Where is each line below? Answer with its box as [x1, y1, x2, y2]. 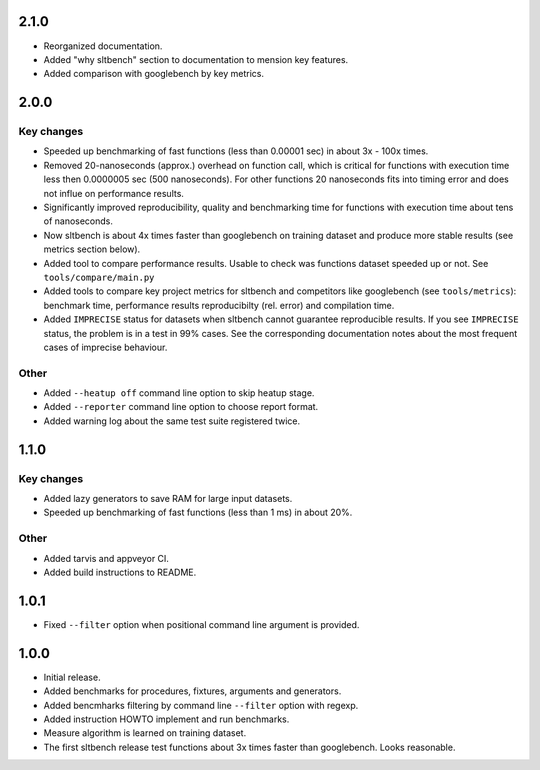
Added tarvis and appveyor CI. [43, 552, 170, 564]
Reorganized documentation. [43, 40, 163, 52]
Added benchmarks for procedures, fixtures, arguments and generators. [43, 685, 342, 697]
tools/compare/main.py [43, 271, 155, 283]
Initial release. [43, 671, 101, 683]
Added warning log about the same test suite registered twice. [43, 415, 301, 427]
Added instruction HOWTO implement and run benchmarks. [43, 713, 290, 725]
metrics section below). [43, 243, 141, 255]
